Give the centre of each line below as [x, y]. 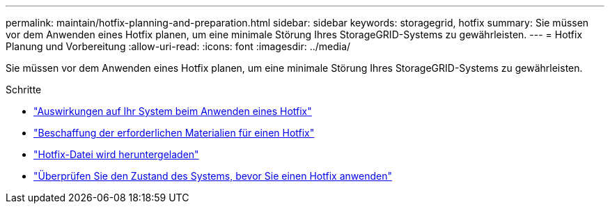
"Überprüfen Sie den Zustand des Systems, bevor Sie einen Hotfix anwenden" [213, 176]
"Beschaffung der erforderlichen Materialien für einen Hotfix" [174, 133]
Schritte [24, 90]
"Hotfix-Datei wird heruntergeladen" [116, 154]
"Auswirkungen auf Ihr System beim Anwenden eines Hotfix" [173, 111]
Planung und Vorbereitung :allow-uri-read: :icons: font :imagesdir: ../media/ [178, 46]
